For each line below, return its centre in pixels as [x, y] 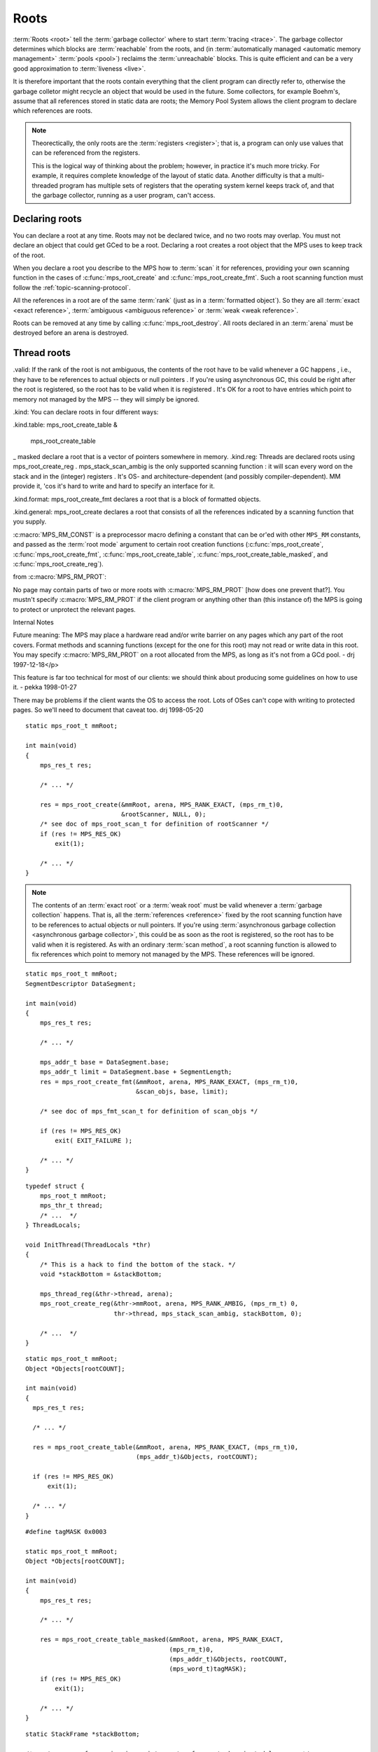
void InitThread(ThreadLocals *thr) [88, 1245]
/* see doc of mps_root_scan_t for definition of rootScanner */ [154, 824]
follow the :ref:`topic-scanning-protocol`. [72, 287]
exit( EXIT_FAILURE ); [94, 1141]
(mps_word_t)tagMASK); [208, 1669]
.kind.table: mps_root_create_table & [65, 425]
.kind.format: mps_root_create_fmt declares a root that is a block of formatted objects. [137, 499]
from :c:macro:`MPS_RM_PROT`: [59, 577]
